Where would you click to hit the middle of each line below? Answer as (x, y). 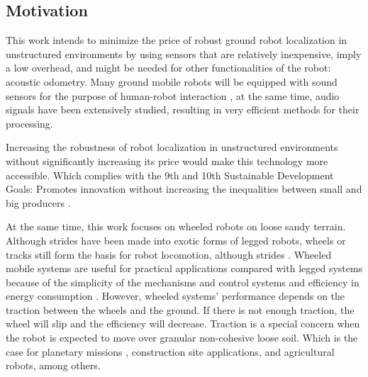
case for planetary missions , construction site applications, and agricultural (170, 351)
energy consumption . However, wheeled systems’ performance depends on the (175, 296)
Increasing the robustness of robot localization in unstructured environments (172, 147)
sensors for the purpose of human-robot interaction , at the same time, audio (173, 95)
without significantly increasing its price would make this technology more (167, 161)
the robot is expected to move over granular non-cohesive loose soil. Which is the (182, 338)
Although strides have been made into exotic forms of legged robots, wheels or (176, 240)
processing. (29, 123)
